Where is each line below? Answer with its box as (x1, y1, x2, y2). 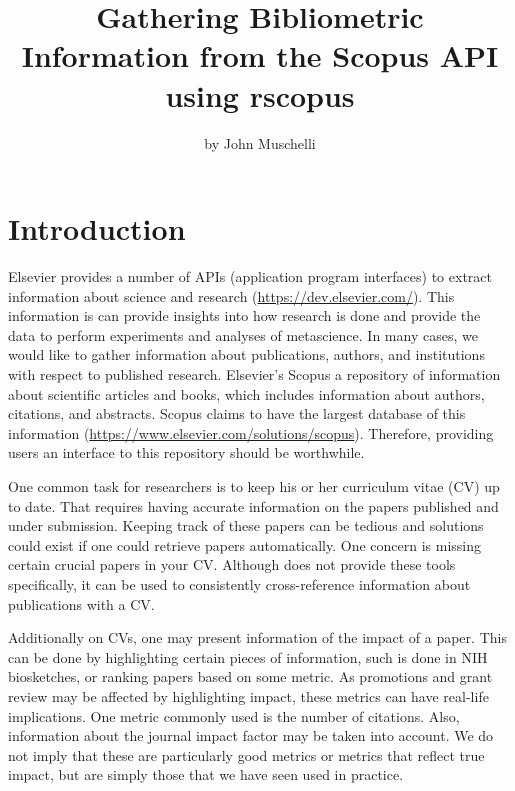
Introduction (8, 208, 186, 249)
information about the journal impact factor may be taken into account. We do (8, 725, 494, 746)
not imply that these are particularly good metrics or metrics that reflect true (8, 744, 485, 765)
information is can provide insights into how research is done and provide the (8, 305, 481, 326)
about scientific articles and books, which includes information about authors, (8, 383, 485, 404)
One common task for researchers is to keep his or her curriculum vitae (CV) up (8, 475, 500, 496)
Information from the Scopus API (21, 35, 499, 76)
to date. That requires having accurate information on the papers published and (8, 495, 499, 516)
